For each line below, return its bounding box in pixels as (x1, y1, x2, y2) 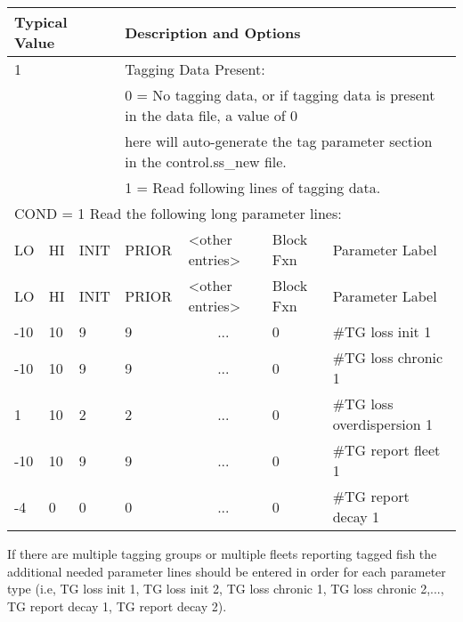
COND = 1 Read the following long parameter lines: (14, 203, 342, 223)
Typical (14, 12, 68, 32)
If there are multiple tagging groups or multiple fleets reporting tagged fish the (7, 545, 437, 562)
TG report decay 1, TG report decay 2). (7, 596, 227, 615)
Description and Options (125, 21, 301, 43)
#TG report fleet (332, 440, 441, 460)
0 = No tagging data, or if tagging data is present (125, 85, 435, 105)
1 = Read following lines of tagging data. (125, 177, 381, 198)
